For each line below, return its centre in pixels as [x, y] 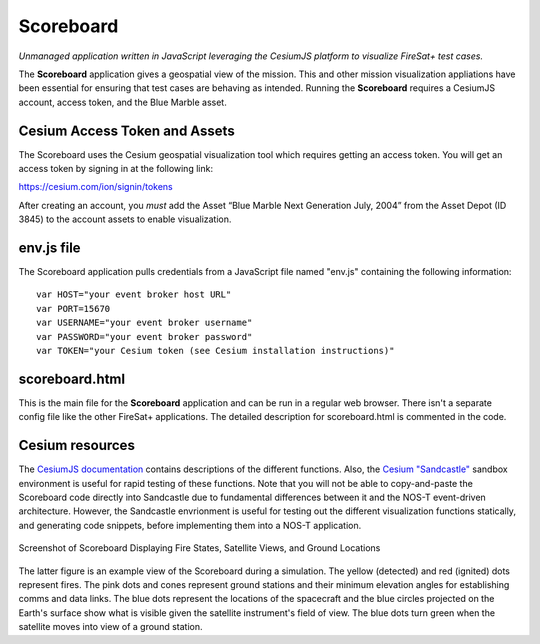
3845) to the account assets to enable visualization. [125, 219]
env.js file [49, 248]
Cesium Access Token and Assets [126, 130]
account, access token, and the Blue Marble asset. [122, 102]
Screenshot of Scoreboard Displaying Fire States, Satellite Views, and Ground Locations [199, 548]
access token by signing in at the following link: [116, 169]
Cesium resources [76, 445]
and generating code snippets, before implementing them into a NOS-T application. [190, 525]
